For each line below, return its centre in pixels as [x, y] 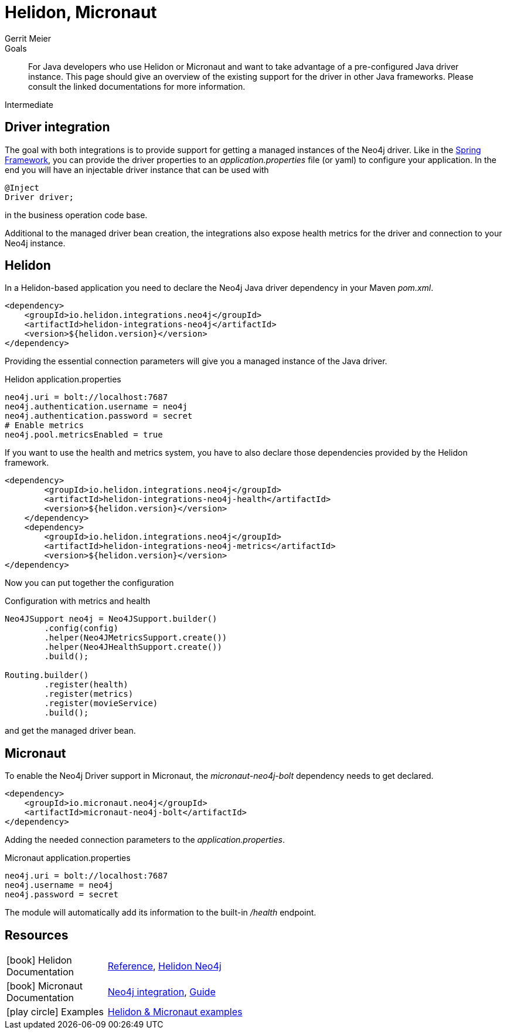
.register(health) [86, 685]
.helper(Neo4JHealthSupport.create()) [133, 647]
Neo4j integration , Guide [161, 992]
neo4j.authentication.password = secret [99, 416]
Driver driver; [40, 197]
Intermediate [29, 104]
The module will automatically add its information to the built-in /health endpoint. [161, 913]
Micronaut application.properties [68, 858]
